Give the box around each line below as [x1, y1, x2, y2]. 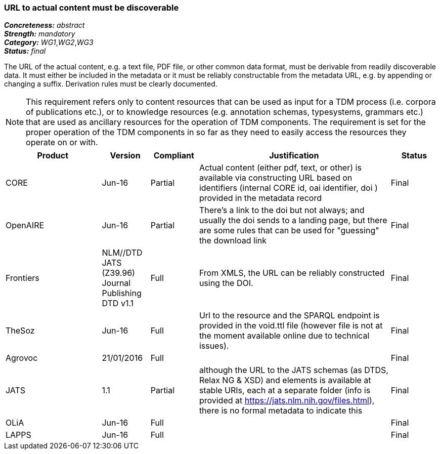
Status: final [4, 47, 46, 56]
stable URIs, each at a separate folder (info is [199, 385, 371, 396]
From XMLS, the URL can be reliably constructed [199, 268, 385, 278]
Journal [102, 278, 131, 288]
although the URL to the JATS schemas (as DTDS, [199, 365, 388, 376]
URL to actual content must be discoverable [4, 3, 179, 13]
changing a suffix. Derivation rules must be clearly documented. [4, 79, 217, 89]
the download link [199, 235, 267, 246]
